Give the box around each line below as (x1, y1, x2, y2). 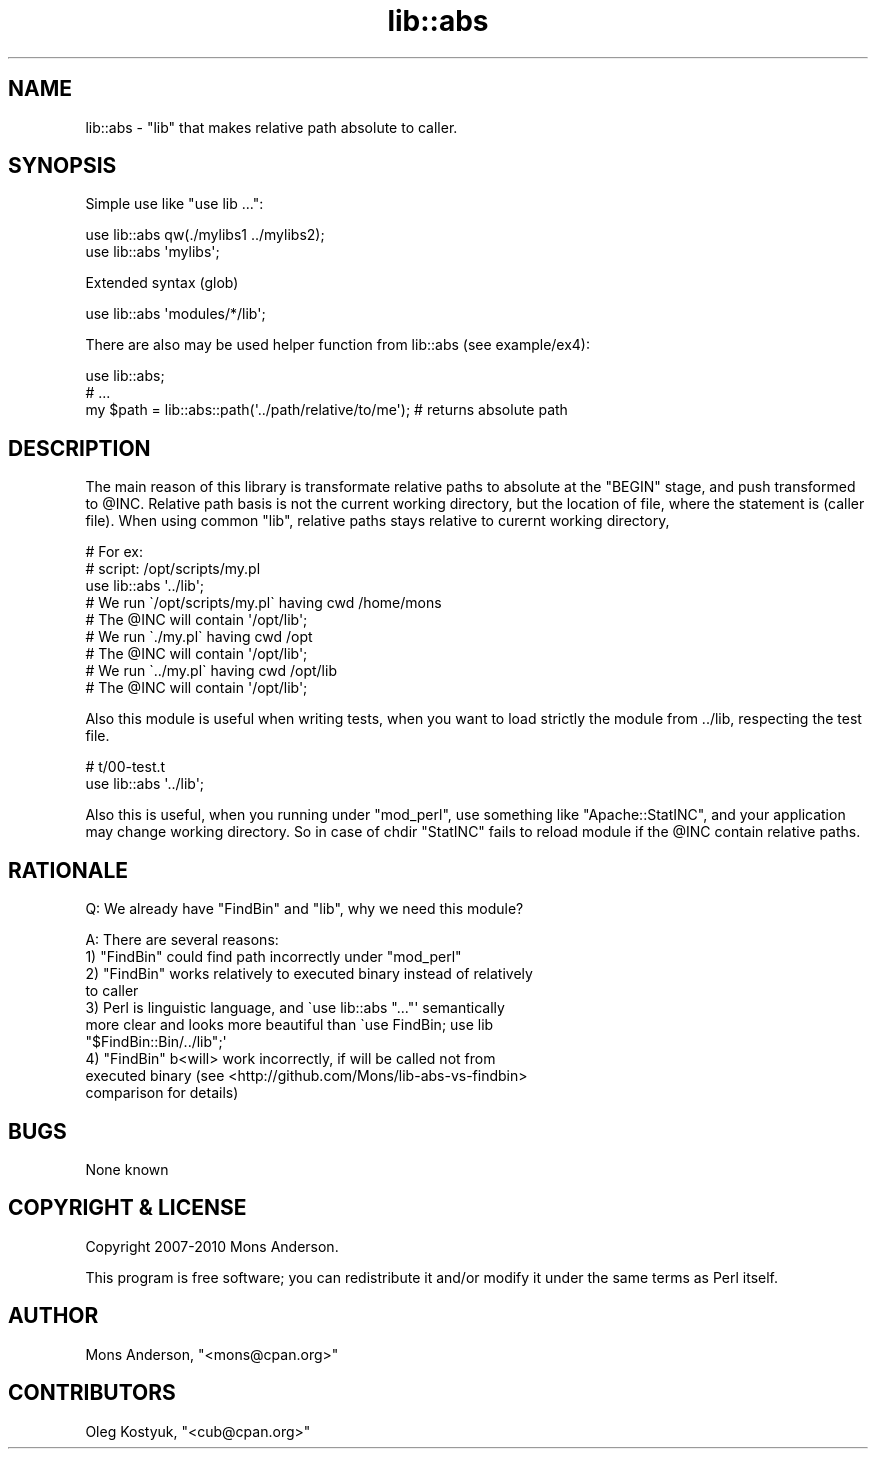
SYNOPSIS (8, 153, 117, 179)
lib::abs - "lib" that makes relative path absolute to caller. (85, 118, 458, 136)
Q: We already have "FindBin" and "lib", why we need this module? (85, 900, 524, 918)
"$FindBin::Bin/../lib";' (85, 1033, 227, 1051)
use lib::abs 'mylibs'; (85, 243, 220, 261)
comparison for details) (85, 1084, 239, 1102)
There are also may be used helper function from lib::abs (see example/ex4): (85, 336, 591, 354)
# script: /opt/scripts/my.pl (85, 560, 261, 578)
